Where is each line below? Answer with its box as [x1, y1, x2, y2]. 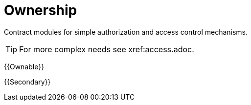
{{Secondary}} [4, 77, 51, 86]
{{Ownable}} [4, 62, 45, 71]
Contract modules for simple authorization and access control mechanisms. [4, 27, 248, 36]
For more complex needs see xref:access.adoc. [19, 44, 194, 54]
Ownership [4, 2, 77, 19]
